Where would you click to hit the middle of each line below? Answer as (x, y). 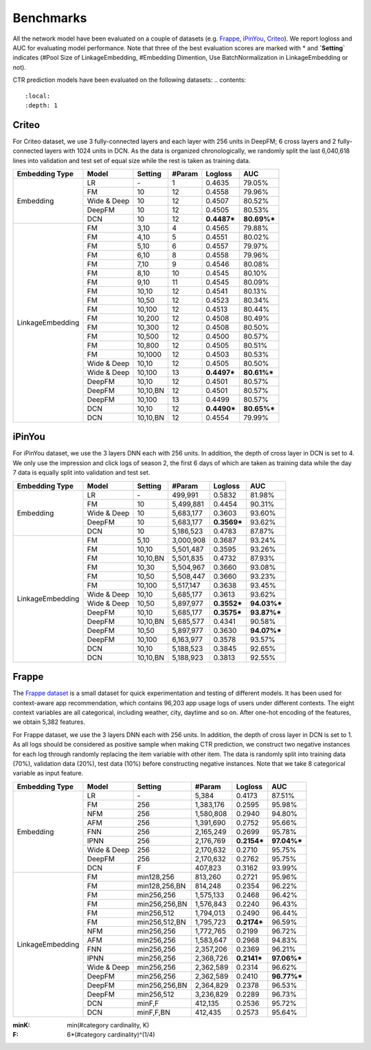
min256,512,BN (161, 922)
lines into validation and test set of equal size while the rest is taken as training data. (132, 160)
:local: (38, 96)
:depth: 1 (41, 105)
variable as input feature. (48, 773)
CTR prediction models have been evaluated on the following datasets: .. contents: (130, 80)
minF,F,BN (154, 1012)
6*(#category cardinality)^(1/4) (111, 1035)
